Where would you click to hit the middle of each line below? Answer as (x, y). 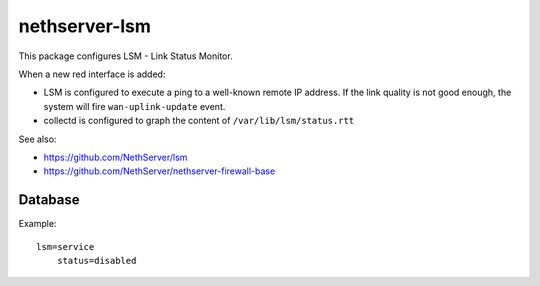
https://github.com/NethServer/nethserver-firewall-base (159, 171)
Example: (37, 224)
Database (49, 200)
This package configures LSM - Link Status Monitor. (126, 56)
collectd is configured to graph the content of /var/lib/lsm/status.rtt (199, 121)
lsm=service (65, 246)
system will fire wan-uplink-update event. (134, 106)
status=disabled (96, 260)
